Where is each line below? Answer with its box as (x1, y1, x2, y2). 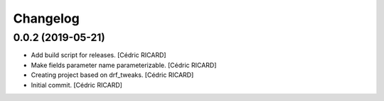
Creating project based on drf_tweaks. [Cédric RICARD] (31, 71, 194, 79)
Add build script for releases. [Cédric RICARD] (31, 51, 166, 59)
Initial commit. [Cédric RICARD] (31, 81, 122, 89)
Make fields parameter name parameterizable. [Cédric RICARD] (31, 61, 217, 69)
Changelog (13, 11, 80, 26)
